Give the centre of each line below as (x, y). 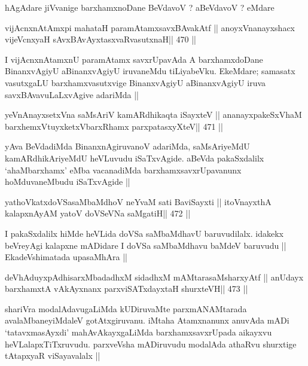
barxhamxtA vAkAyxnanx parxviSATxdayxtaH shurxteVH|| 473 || (126, 289)
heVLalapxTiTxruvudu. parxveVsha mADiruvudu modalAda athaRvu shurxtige (151, 344)
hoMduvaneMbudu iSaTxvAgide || (68, 182)
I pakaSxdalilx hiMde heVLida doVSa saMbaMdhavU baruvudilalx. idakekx (144, 233)
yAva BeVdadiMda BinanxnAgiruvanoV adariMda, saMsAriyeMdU (127, 146)
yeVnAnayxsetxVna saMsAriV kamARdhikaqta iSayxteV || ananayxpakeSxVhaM (153, 115)
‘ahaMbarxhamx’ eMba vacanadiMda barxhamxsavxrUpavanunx (123, 170)
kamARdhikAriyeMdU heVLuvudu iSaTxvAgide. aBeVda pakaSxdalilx (135, 158)
